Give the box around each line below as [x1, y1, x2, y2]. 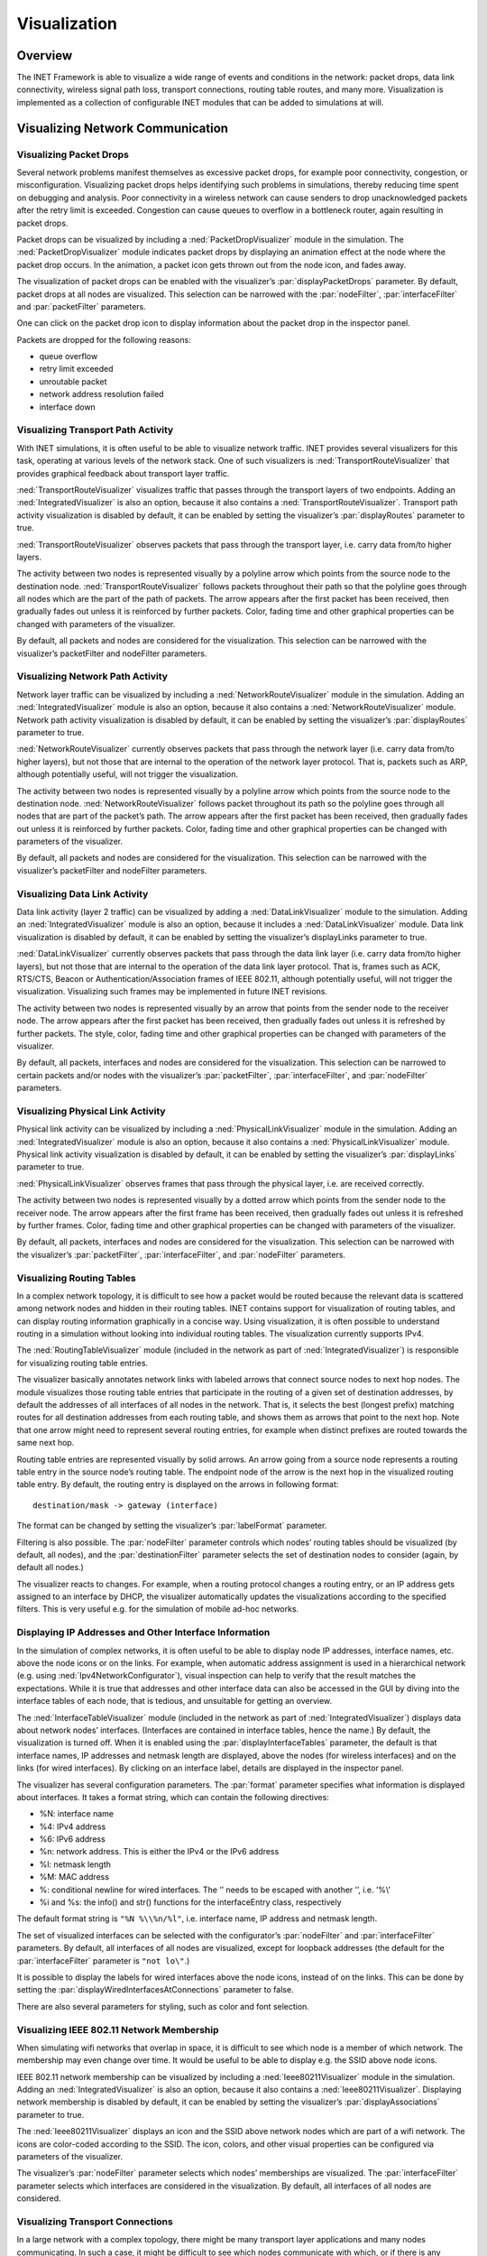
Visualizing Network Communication [16, 120, 229, 135]
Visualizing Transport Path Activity [16, 424, 174, 437]
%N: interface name [39, 1808, 115, 1819]
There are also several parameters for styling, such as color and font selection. [16, 2001, 310, 2011]
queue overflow [39, 351, 98, 362]
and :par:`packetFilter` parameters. [16, 300, 146, 311]
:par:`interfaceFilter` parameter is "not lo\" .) [16, 1955, 190, 1966]
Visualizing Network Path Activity [16, 670, 169, 683]
